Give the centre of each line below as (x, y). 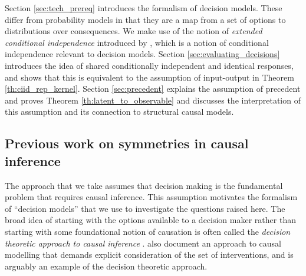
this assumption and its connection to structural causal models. (119, 112)
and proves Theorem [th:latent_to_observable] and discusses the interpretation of (153, 100)
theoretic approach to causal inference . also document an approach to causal (143, 243)
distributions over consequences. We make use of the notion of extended (134, 31)
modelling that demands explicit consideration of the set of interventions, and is (149, 255)
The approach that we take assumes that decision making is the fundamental (144, 185)
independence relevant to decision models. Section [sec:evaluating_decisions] (142, 54)
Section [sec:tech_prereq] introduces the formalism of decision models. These (144, 8)
